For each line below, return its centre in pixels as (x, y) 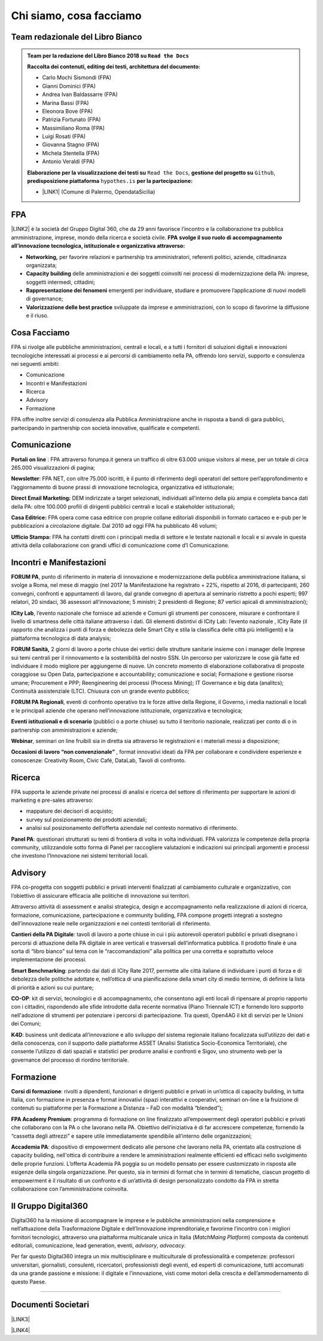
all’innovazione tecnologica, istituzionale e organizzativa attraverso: (98, 246)
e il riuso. (37, 315)
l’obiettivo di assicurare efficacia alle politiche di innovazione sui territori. (101, 895)
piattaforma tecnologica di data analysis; (61, 638)
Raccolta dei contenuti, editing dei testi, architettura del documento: (114, 67)
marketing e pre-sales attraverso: (52, 800)
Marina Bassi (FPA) (65, 103)
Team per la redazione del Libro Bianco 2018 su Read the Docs (108, 55)
